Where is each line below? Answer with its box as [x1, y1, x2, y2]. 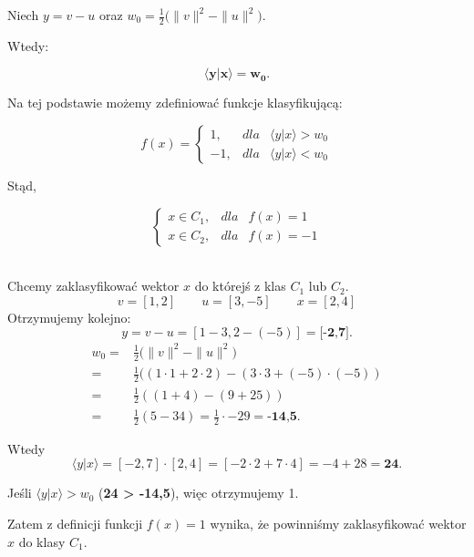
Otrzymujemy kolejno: [7, 307, 131, 326]
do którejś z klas [194, 276, 286, 295]
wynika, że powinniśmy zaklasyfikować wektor [210, 514, 467, 533]
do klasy [18, 531, 66, 551]
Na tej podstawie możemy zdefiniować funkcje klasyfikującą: [7, 93, 343, 112]
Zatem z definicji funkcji [7, 514, 143, 533]
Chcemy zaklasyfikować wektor [7, 276, 180, 295]
